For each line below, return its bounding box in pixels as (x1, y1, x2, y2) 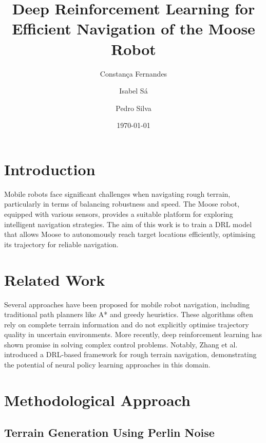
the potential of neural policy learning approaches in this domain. (4, 359, 211, 370)
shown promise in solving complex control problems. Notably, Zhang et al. (4, 339, 238, 349)
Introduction (4, 158, 96, 179)
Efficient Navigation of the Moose (12, 18, 255, 39)
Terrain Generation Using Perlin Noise (4, 424, 215, 440)
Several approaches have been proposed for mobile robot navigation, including (4, 299, 250, 309)
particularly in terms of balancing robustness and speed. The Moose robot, (4, 198, 240, 209)
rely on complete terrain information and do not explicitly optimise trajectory (4, 319, 249, 329)
